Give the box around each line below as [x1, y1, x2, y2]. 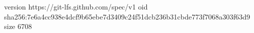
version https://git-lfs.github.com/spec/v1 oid [4, 1, 148, 11]
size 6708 [4, 21, 32, 31]
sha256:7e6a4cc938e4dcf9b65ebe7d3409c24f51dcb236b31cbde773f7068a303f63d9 [4, 11, 250, 21]
